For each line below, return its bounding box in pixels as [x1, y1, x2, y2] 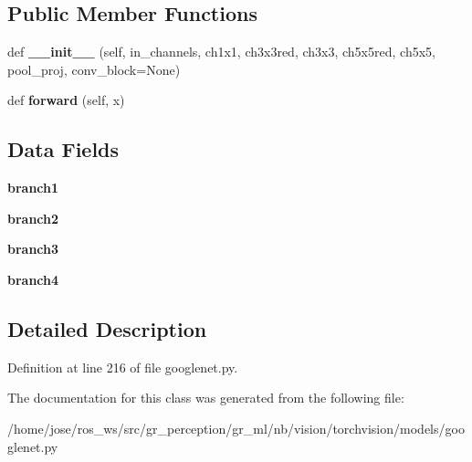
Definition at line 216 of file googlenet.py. [7, 357, 238, 376]
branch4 [7, 269, 59, 289]
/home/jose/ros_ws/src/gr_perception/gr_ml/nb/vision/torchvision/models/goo [7, 418, 465, 437]
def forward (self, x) [7, 90, 125, 110]
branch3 [7, 239, 59, 258]
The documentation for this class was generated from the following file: [7, 388, 404, 407]
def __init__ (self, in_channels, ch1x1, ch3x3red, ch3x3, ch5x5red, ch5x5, [7, 42, 435, 61]
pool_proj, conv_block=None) [7, 59, 181, 79]
